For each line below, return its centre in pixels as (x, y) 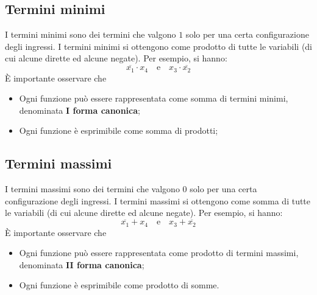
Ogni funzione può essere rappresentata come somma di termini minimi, (154, 98)
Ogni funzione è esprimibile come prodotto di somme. (119, 285)
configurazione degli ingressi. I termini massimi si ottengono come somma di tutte (158, 200)
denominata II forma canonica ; (82, 264)
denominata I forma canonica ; (80, 110)
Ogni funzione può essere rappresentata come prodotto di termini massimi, (159, 253)
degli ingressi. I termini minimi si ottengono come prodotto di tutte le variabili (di (159, 46)
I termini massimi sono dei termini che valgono (92, 189)
